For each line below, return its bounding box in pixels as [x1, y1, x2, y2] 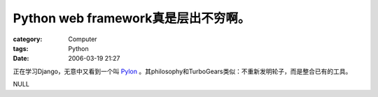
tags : [13, 44, 29, 52]
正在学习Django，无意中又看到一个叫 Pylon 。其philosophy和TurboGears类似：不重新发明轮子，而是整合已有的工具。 [13, 67, 352, 75]
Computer [68, 35, 97, 43]
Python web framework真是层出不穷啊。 [13, 10, 251, 26]
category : [13, 35, 43, 43]
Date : [13, 54, 29, 63]
